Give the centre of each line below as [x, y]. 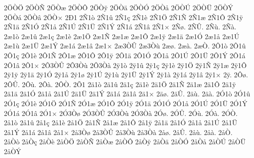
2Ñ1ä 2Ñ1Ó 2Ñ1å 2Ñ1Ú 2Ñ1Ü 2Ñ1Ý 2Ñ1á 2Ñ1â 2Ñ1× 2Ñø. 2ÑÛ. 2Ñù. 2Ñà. [120, 27]
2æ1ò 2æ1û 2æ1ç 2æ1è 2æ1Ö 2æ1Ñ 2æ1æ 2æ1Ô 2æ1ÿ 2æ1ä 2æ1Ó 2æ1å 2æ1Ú [122, 36]
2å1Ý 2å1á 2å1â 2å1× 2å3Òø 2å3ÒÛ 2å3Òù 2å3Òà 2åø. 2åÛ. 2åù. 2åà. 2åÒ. [118, 132]
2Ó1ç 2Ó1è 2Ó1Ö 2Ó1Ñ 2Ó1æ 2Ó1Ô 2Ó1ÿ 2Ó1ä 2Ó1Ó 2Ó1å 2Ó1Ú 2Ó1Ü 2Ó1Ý [126, 103]
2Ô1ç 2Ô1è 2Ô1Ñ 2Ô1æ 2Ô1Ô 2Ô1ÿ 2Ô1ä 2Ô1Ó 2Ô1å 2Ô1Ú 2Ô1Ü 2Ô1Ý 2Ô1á [125, 55]
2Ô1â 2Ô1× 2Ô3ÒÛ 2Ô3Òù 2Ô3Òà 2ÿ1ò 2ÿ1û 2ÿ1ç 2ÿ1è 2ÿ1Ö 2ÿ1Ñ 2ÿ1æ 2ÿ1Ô [125, 65]
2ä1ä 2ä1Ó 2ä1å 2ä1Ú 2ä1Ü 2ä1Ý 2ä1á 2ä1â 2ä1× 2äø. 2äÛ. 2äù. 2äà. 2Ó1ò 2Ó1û [127, 94]
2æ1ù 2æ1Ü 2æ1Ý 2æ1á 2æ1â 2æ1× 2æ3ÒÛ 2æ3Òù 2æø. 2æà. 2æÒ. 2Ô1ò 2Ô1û [125, 46]
